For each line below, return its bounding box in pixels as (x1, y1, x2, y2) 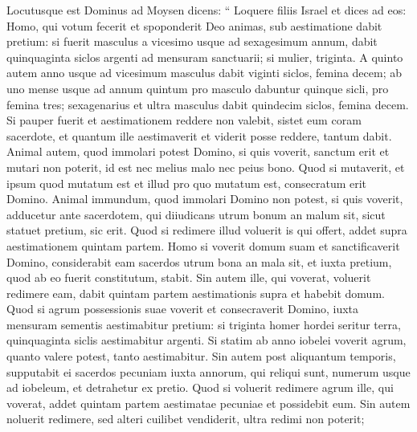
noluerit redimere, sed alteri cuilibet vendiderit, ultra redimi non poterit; (6, 410, 365, 427)
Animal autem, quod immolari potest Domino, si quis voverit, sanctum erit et (6, 143, 390, 160)
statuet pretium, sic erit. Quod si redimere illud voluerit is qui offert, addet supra (6, 222, 407, 238)
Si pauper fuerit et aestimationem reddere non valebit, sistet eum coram (6, 112, 362, 128)
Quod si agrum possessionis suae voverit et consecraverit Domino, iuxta (6, 300, 359, 317)
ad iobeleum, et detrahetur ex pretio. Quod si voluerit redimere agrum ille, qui (6, 379, 394, 396)
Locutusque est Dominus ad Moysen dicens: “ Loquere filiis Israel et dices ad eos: (6, 2, 407, 18)
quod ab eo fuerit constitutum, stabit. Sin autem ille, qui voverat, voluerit (6, 269, 371, 286)
